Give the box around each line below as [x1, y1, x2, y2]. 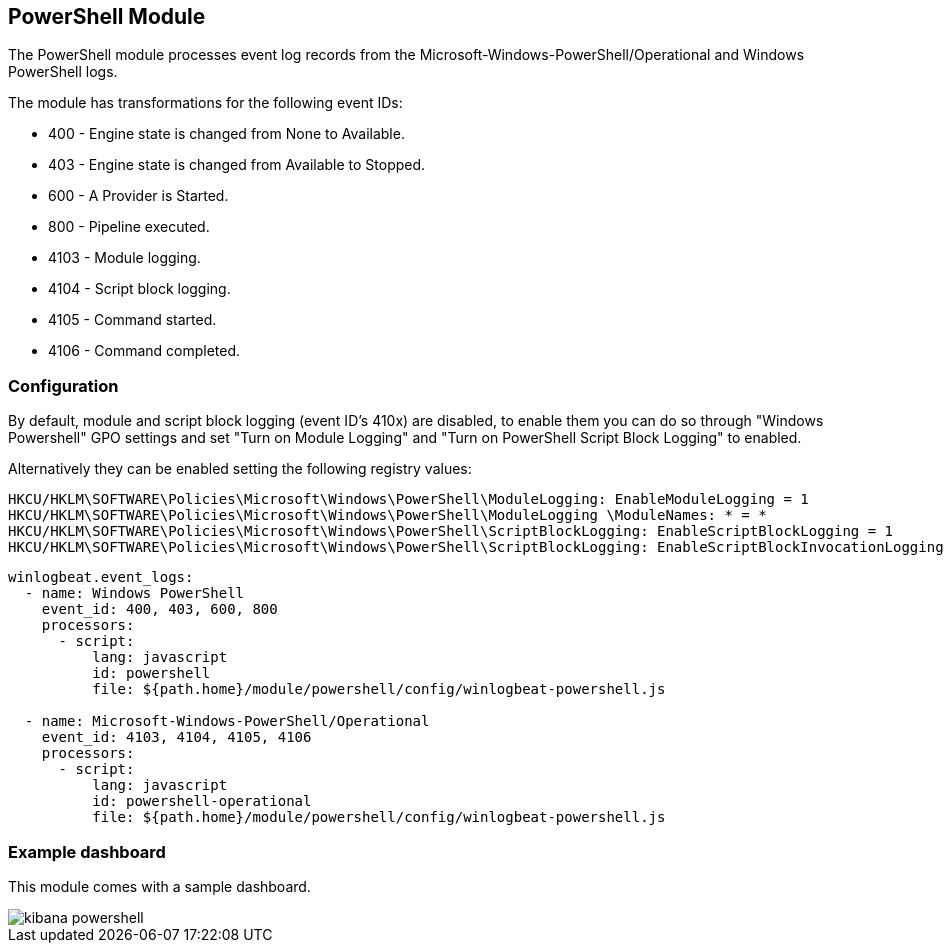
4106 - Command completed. [48, 342, 241, 360]
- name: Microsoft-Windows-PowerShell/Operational [24, 713, 430, 730]
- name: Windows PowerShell [24, 585, 245, 602]
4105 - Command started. [48, 311, 217, 329]
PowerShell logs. [8, 63, 118, 81]
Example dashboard [8, 841, 166, 862]
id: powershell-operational [92, 793, 312, 810]
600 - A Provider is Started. [48, 187, 229, 205]
